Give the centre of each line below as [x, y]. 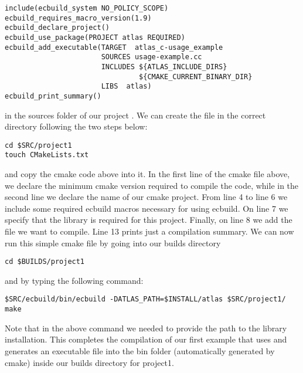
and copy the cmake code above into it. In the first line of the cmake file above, [147, 174]
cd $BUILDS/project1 [45, 262]
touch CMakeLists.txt [47, 155]
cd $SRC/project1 [38, 145]
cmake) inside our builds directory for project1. [89, 362]
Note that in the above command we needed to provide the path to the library [146, 328]
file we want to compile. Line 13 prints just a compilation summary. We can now [149, 231]
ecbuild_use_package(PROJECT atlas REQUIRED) [95, 37]
